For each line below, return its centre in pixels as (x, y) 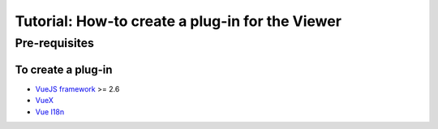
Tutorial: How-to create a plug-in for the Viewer (178, 21)
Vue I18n (50, 112)
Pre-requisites (55, 43)
